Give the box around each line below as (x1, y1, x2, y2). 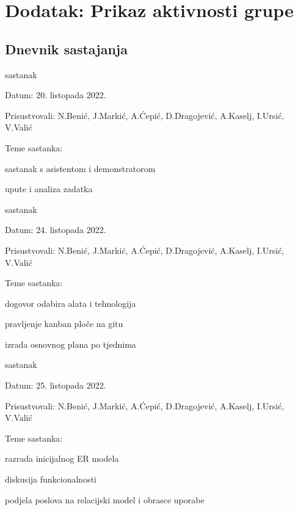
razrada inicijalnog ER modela (5, 452, 119, 465)
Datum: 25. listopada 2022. (5, 379, 106, 392)
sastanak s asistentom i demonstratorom (5, 162, 156, 174)
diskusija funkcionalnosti (5, 473, 96, 486)
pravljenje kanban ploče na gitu (5, 317, 123, 330)
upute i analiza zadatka (5, 182, 93, 195)
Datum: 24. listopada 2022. (5, 223, 106, 236)
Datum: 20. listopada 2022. (5, 88, 106, 101)
